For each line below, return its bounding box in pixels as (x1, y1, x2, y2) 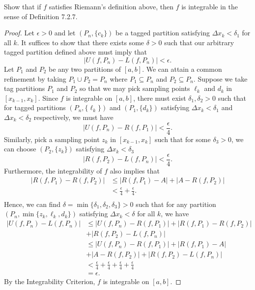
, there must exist (133, 92, 186, 103)
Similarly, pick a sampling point (4, 134, 100, 144)
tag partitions (4, 83, 45, 93)
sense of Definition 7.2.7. (4, 11, 78, 21)
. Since (38, 92, 58, 103)
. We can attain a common (142, 63, 222, 74)
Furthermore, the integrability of (4, 165, 102, 175)
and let (54, 28, 76, 38)
